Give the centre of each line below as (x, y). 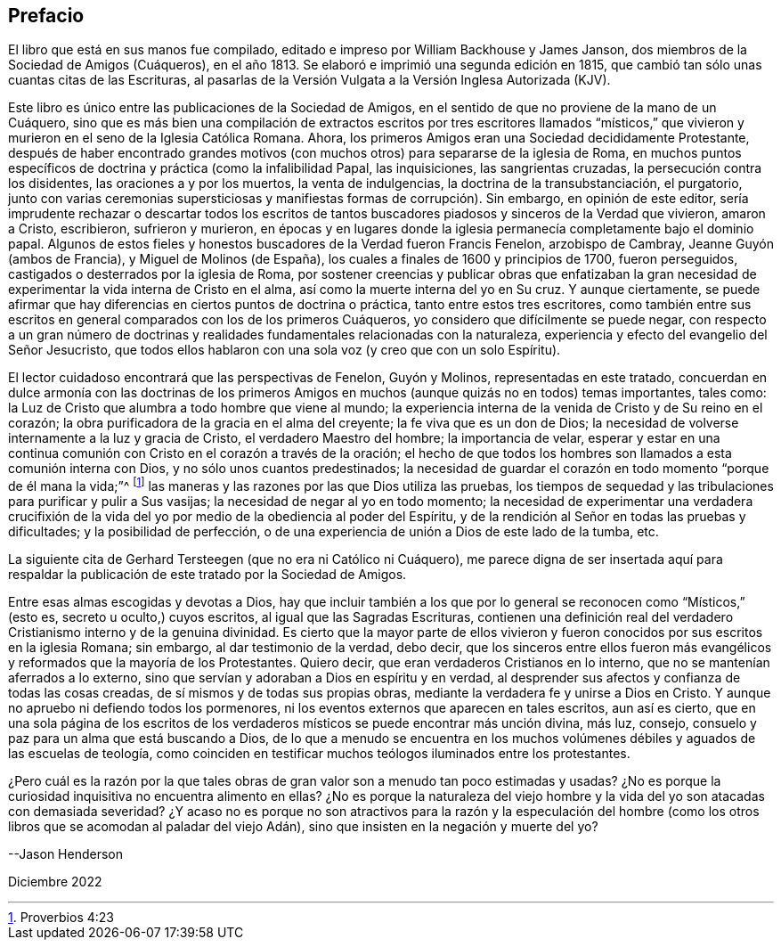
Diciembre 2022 (55, 882)
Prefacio (46, 16)
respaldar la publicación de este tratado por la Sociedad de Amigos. (207, 575)
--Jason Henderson (65, 854)
